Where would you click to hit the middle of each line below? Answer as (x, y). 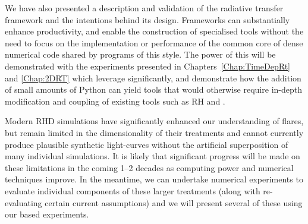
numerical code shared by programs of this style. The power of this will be (140, 54)
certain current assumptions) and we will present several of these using (174, 202)
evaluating (23, 202)
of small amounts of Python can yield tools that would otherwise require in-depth (153, 89)
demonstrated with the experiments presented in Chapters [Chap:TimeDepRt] (147, 66)
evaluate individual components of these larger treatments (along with (133, 190)
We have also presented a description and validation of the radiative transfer (144, 8)
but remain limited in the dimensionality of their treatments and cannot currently (154, 132)
